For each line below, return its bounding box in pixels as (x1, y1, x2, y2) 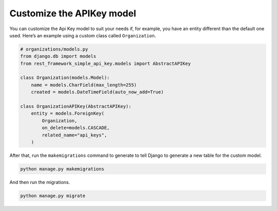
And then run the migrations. (9, 179, 70, 185)
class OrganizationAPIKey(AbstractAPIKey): (20, 104, 132, 109)
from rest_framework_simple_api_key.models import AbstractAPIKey (20, 60, 191, 66)
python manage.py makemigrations (20, 166, 105, 172)
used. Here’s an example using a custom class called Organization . (9, 32, 156, 38)
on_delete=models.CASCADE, (42, 125, 110, 131)
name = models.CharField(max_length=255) (31, 82, 137, 88)
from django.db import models (20, 54, 96, 59)
